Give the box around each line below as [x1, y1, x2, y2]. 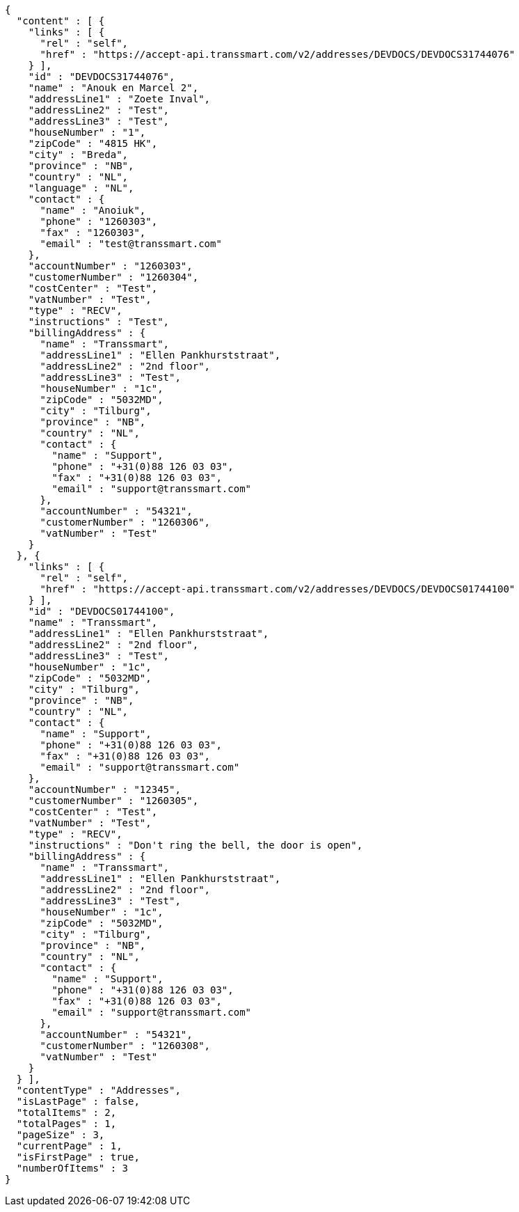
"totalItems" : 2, [16, 1107, 117, 1118]
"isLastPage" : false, [16, 1096, 140, 1107]
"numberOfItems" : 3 [16, 1163, 129, 1174]
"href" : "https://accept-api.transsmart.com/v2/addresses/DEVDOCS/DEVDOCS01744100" [40, 583, 516, 595]
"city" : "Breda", [28, 149, 129, 160]
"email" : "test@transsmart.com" [40, 238, 222, 249]
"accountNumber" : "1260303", [28, 260, 193, 271]
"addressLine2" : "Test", [28, 104, 170, 116]
